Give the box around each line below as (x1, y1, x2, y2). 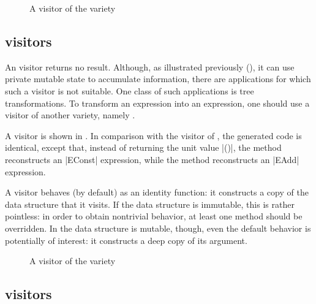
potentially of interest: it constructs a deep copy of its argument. (5, 234, 247, 246)
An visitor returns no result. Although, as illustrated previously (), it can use (5, 60, 295, 73)
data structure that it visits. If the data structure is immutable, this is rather (5, 197, 295, 210)
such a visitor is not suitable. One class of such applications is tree (5, 84, 254, 97)
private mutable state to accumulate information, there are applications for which (5, 72, 311, 85)
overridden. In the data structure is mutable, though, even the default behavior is (5, 221, 311, 234)
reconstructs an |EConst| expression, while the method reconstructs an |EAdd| (5, 153, 299, 165)
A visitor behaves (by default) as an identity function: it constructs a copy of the (5, 186, 309, 199)
